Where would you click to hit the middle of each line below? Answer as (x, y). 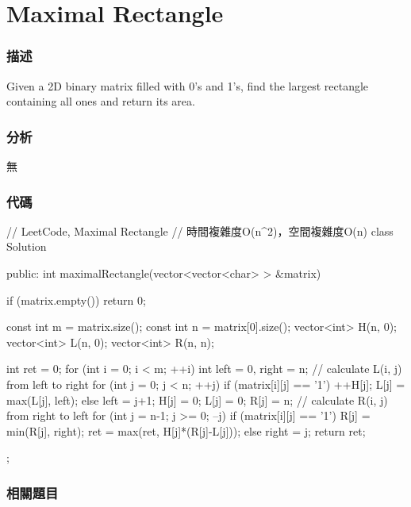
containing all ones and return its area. (101, 101)
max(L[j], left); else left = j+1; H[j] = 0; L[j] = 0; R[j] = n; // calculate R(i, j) (197, 399)
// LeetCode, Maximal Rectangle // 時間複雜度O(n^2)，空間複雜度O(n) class (200, 230)
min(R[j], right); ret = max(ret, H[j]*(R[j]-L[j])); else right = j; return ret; (186, 430)
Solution (27, 246)
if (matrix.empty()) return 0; (76, 300)
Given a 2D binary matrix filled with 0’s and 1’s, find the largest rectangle (188, 85)
